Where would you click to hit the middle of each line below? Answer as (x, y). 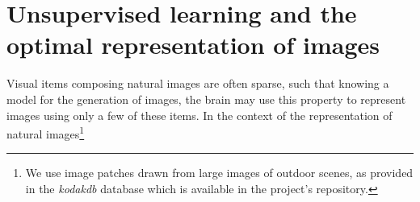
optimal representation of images (193, 45)
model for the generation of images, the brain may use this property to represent (206, 99)
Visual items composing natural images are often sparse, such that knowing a (198, 83)
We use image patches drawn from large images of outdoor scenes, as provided (219, 173)
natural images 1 (46, 132)
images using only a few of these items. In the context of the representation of (199, 115)
